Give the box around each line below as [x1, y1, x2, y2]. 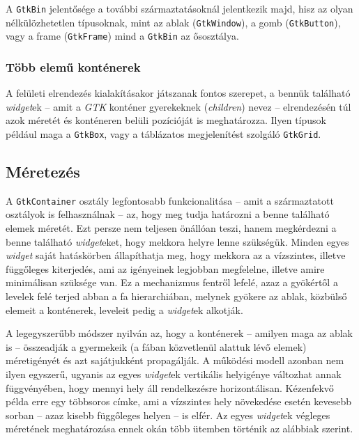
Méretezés [6, 161, 80, 182]
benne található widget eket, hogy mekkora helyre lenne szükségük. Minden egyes [6, 234, 349, 249]
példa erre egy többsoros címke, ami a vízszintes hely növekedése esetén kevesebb [6, 394, 351, 409]
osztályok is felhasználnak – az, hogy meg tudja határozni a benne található [6, 207, 330, 221]
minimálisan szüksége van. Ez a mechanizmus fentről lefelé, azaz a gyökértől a [6, 275, 338, 290]
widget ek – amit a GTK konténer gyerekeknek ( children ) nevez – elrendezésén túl [6, 99, 351, 113]
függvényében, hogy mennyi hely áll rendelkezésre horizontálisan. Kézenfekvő [6, 380, 334, 395]
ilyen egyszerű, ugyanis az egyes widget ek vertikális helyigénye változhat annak [6, 367, 342, 382]
